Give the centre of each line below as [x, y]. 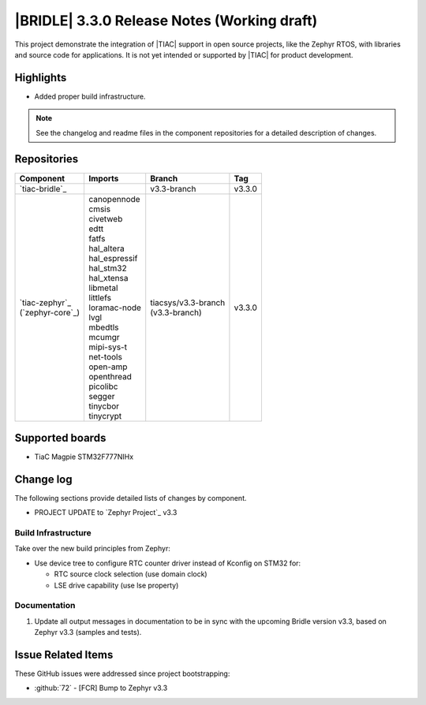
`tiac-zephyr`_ [45, 302]
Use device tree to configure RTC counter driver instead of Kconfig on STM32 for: [168, 563]
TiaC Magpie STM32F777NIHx [84, 457]
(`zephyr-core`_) [50, 312]
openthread [110, 376]
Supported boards [60, 438]
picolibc [103, 386]
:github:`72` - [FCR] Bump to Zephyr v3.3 [101, 688]
